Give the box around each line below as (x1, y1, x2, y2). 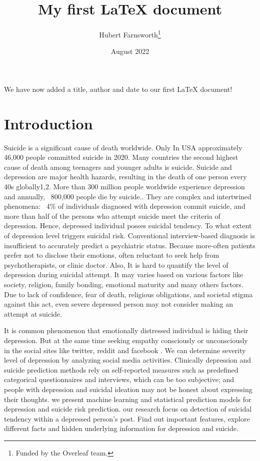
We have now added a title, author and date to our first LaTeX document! (4, 83, 232, 94)
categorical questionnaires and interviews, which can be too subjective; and (4, 374, 234, 385)
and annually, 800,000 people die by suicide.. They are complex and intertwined (4, 191, 251, 201)
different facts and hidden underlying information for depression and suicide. (4, 423, 238, 434)
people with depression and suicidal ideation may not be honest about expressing (4, 384, 252, 394)
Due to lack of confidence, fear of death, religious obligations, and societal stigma (4, 289, 253, 299)
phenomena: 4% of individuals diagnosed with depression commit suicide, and (4, 201, 245, 211)
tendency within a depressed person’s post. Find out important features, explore (4, 413, 250, 424)
